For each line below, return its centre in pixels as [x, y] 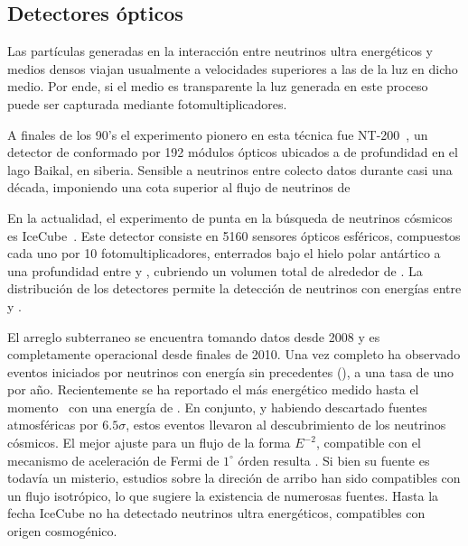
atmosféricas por [53, 425]
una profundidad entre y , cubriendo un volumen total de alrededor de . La [215, 270]
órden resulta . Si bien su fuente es [334, 460]
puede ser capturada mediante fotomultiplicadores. [147, 103]
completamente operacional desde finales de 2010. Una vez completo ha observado [234, 354]
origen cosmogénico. [62, 531]
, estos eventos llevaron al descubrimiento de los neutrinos [286, 425]
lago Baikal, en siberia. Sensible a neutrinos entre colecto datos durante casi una [230, 169]
